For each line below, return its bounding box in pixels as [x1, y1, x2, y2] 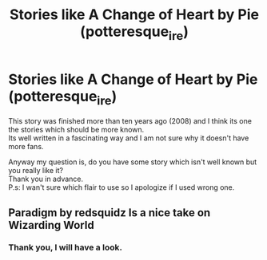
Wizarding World [8, 218, 94, 232]
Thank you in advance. [8, 174, 84, 184]
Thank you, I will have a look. [8, 242, 122, 253]
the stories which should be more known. [8, 125, 145, 135]
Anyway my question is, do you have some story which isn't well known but [8, 157, 257, 167]
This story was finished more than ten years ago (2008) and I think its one [8, 116, 252, 126]
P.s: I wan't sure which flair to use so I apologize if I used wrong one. [8, 183, 235, 192]
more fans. [8, 142, 44, 152]
